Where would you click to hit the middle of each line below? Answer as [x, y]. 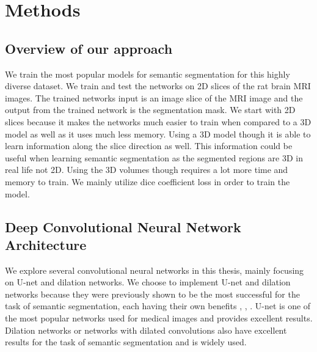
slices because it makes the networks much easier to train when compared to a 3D [158, 121]
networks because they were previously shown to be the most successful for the [152, 294]
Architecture [46, 244]
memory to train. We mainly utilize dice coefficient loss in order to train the [148, 181]
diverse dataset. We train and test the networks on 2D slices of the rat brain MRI [158, 86]
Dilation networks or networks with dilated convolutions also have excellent [146, 330]
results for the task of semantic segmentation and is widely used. [126, 342]
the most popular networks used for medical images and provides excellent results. [159, 318]
